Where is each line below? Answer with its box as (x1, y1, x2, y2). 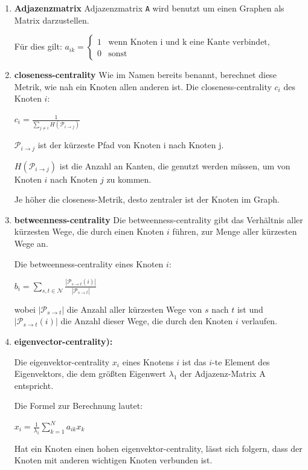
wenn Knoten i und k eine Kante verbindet (108, 38, 268, 47)
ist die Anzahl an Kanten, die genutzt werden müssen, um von (59, 159, 290, 172)
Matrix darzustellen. (14, 13, 89, 26)
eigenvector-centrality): (14, 335, 113, 348)
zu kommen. (106, 172, 152, 185)
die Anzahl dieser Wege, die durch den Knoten (60, 315, 233, 327)
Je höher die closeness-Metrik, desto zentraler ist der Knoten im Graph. (14, 193, 280, 206)
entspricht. (14, 379, 54, 391)
